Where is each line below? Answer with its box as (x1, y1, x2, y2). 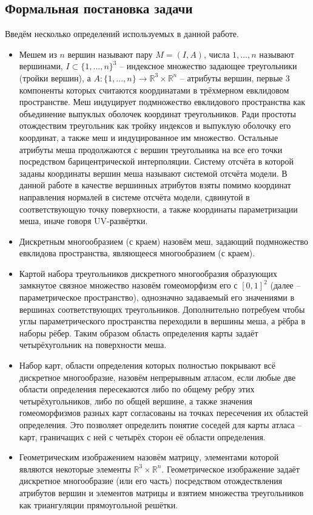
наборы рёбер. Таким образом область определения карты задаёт (19, 326, 258, 339)
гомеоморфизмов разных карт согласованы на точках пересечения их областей (19, 406, 308, 419)
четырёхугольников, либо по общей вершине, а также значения (19, 394, 252, 407)
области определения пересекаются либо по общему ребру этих (19, 383, 255, 395)
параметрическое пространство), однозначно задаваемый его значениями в (19, 291, 295, 304)
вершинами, (19, 60, 63, 72)
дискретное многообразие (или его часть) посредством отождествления (19, 474, 283, 487)
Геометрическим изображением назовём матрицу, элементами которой (19, 451, 279, 463)
